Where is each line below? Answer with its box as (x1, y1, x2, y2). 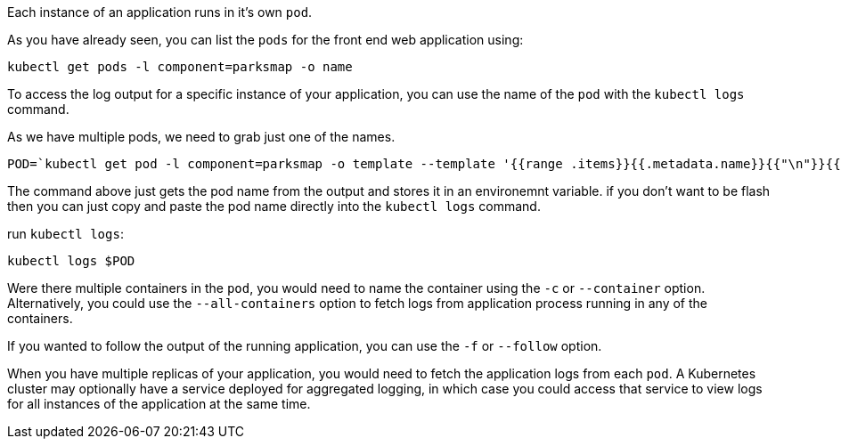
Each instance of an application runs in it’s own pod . (7, 4, 313, 20)
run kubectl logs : (7, 226, 124, 241)
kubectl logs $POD (7, 254, 135, 268)
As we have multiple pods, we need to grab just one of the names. (7, 129, 396, 144)
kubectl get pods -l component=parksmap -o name (7, 60, 353, 74)
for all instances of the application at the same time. (7, 396, 311, 411)
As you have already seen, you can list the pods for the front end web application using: (7, 32, 524, 47)
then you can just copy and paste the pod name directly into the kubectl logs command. (7, 199, 541, 214)
